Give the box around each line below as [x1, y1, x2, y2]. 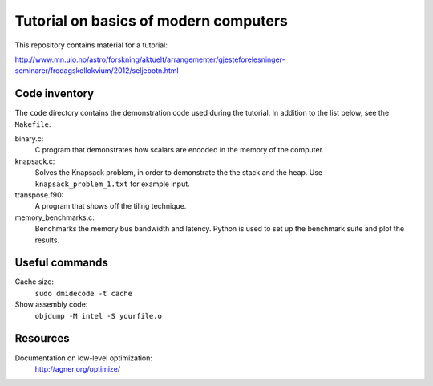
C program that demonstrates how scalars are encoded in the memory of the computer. [34, 145, 325, 155]
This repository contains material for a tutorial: [14, 40, 168, 50]
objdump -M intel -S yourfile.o [34, 311, 162, 320]
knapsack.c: [14, 156, 55, 166]
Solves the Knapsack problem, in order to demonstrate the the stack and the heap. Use [34, 168, 323, 177]
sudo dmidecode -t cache [34, 289, 132, 298]
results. [34, 235, 60, 245]
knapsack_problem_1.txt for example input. [34, 179, 190, 189]
